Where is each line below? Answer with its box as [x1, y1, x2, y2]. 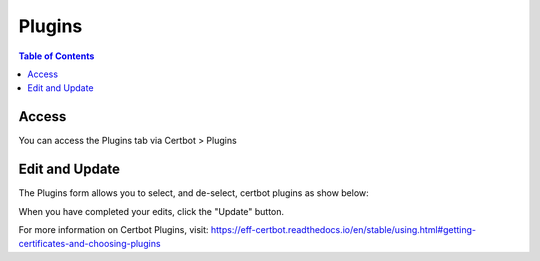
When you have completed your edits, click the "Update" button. [18, 205, 285, 217]
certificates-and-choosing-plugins [18, 238, 161, 250]
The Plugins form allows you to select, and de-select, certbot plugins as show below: [18, 187, 369, 199]
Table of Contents [18, 50, 95, 62]
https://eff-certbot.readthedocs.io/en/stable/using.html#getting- [210, 223, 477, 235]
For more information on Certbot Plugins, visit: [18, 223, 209, 235]
